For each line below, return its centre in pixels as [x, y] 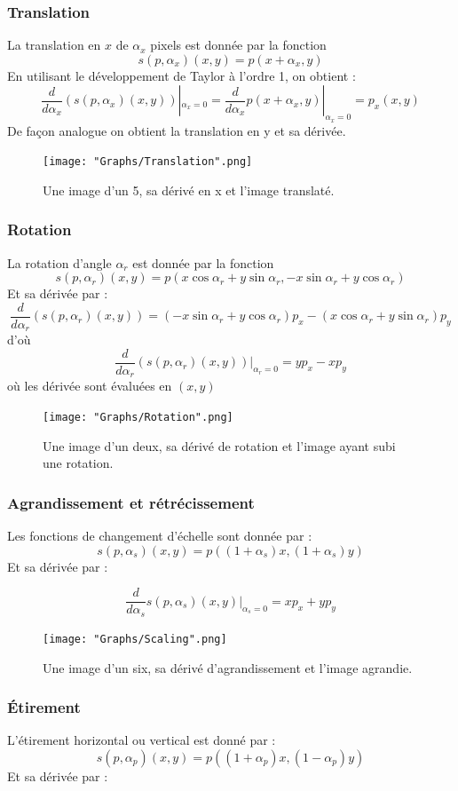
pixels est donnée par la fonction [238, 45]
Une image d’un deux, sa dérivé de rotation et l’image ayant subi [219, 445]
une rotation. [78, 463]
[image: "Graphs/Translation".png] [148, 162]
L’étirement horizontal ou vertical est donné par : [142, 740]
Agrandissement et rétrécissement [131, 502]
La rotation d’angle [59, 262]
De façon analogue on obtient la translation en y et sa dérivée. [177, 130]
